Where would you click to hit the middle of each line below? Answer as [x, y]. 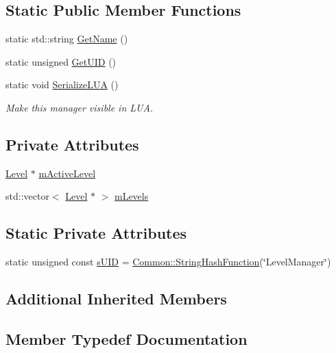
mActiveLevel [67, 173]
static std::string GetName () [67, 39]
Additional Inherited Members [116, 299]
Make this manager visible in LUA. [80, 107]
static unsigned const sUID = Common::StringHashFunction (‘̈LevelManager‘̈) [168, 262]
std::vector [27, 196]
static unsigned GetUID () [61, 61]
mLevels [131, 196]
